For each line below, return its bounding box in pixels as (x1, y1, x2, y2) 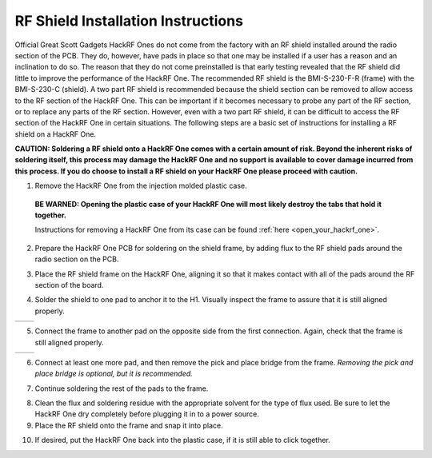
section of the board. (34, 280, 104, 289)
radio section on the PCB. (34, 254, 119, 264)
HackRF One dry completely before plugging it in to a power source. (34, 409, 260, 419)
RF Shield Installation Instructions (14, 12, 244, 30)
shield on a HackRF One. (14, 129, 96, 139)
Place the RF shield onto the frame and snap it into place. (34, 420, 223, 430)
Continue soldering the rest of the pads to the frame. (34, 384, 209, 393)
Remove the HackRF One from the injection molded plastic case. (34, 181, 247, 191)
